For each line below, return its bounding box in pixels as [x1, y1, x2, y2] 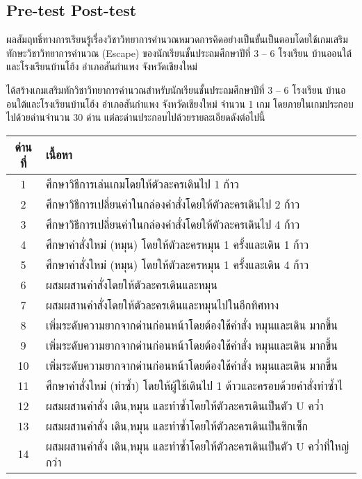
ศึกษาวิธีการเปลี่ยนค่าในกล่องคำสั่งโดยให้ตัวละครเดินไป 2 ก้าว [45, 195, 300, 212]
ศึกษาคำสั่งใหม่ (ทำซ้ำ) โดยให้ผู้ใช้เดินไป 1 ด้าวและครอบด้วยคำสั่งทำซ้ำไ [45, 377, 343, 393]
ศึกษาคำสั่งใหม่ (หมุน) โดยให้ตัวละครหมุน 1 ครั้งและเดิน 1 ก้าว [45, 236, 309, 252]
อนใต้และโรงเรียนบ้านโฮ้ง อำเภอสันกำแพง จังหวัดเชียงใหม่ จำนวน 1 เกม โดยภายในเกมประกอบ [6, 96, 354, 111]
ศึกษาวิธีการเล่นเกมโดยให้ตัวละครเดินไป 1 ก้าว [45, 175, 239, 192]
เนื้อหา [45, 147, 72, 163]
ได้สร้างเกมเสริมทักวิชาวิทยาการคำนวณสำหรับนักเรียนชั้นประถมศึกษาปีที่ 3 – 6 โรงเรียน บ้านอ [6, 82, 346, 97]
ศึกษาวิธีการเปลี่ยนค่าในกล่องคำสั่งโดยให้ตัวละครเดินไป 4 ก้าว [45, 216, 300, 232]
